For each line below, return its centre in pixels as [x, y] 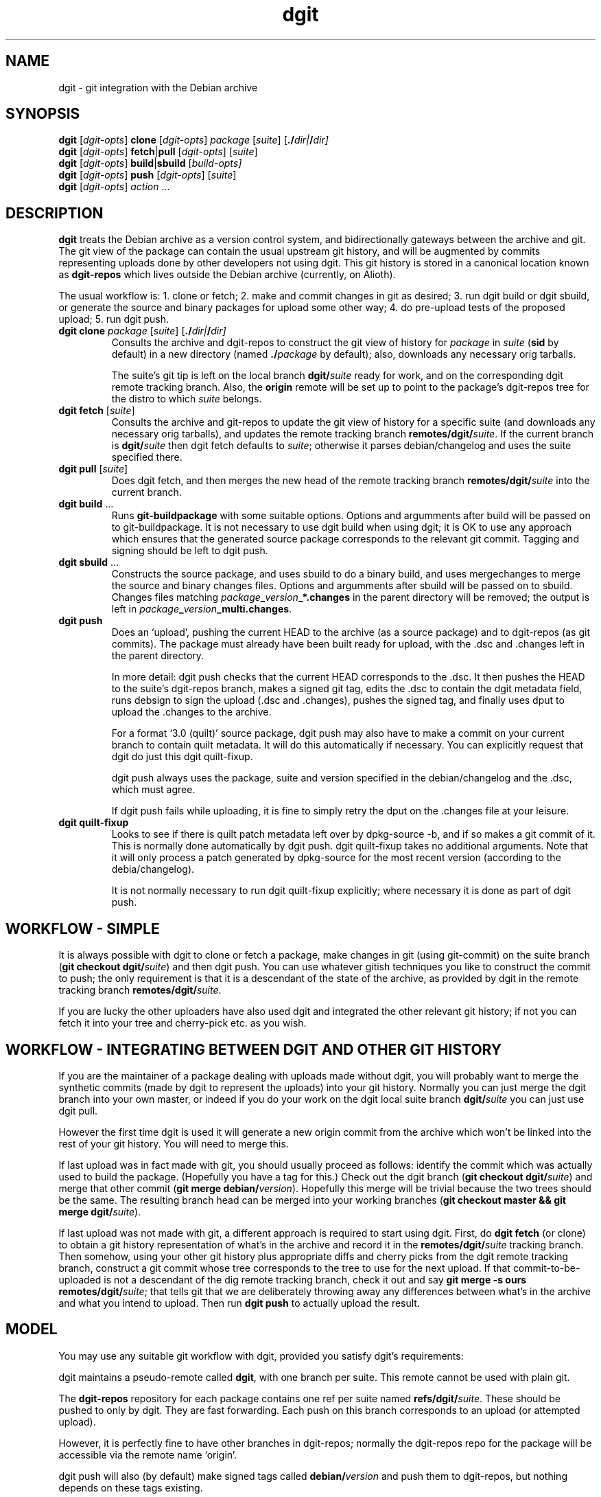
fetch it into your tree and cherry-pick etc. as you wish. [182, 1023]
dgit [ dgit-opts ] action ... [114, 187]
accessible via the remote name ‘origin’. [148, 1454]
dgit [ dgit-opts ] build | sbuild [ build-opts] [150, 163]
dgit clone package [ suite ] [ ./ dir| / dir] [142, 331]
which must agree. [153, 790]
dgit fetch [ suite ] [97, 411]
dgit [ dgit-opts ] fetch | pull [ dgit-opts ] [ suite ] [158, 152]
